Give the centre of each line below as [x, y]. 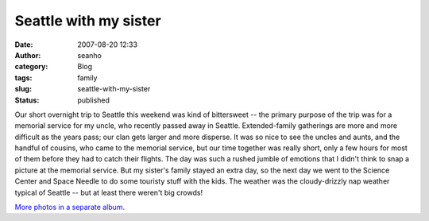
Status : [27, 100]
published [94, 100]
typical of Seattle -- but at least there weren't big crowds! [108, 192]
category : [31, 67]
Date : [24, 45]
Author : [28, 55]
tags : [23, 78]
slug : [23, 89]
